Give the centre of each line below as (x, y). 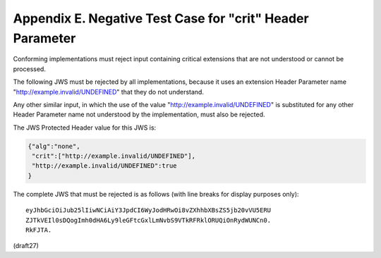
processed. (29, 69)
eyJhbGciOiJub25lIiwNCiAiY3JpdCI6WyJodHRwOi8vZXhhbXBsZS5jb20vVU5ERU (149, 210)
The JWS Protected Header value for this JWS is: (85, 128)
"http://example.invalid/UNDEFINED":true (104, 166)
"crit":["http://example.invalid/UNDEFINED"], (114, 156)
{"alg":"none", (54, 146)
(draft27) (26, 246)
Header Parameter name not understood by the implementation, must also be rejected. (139, 115)
